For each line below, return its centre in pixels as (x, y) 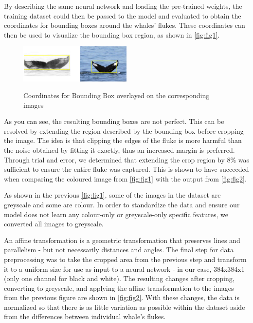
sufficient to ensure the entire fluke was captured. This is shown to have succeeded (126, 169)
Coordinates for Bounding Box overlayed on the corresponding (117, 95)
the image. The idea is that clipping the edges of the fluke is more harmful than (123, 140)
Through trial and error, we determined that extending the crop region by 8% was (127, 159)
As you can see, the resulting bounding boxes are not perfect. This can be (114, 121)
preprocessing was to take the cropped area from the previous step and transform (125, 259)
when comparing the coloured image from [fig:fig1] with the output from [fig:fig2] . (125, 178)
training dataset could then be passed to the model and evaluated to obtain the (123, 15)
